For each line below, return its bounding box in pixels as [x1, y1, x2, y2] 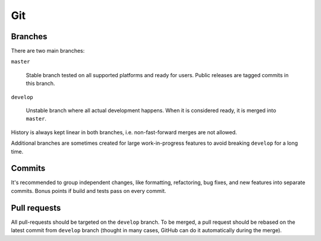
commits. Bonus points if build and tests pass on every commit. [11, 187, 166, 194]
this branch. [26, 80, 55, 87]
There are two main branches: [11, 47, 85, 55]
